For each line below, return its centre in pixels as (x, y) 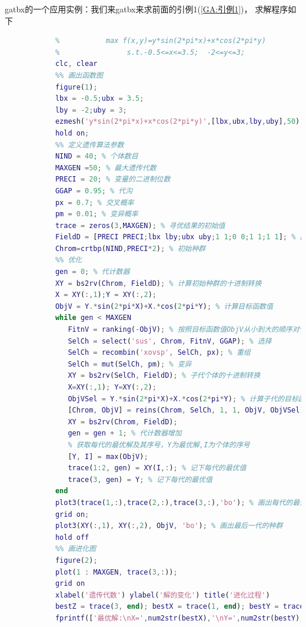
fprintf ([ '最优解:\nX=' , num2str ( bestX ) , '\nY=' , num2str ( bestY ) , (179, 618)
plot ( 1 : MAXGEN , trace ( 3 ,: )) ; (116, 572)
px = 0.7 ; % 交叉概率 (94, 202)
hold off (72, 537)
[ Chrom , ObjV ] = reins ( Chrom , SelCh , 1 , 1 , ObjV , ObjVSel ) (186, 410)
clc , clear (76, 64)
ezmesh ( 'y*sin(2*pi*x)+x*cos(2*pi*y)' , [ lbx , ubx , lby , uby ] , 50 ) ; (179, 122)
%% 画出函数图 (79, 75)
